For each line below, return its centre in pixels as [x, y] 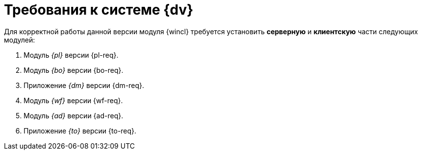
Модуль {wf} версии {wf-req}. [73, 100]
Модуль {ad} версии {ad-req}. [74, 115]
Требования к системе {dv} [99, 10]
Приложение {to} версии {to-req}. [80, 131]
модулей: [20, 40]
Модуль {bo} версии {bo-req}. [74, 70]
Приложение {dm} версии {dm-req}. [84, 85]
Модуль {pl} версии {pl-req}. [71, 55]
